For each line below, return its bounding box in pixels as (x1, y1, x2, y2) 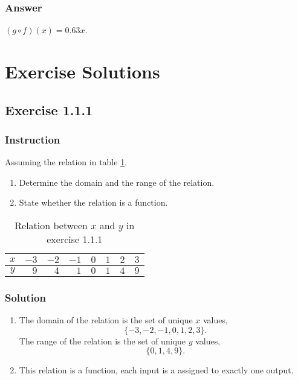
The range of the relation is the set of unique (19, 334, 186, 347)
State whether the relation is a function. (19, 196, 168, 209)
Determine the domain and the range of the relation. (19, 176, 215, 188)
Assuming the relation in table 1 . (5, 156, 128, 168)
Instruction (5, 131, 60, 147)
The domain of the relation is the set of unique (19, 314, 193, 326)
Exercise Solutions (5, 59, 160, 83)
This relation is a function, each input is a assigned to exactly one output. (19, 364, 294, 376)
